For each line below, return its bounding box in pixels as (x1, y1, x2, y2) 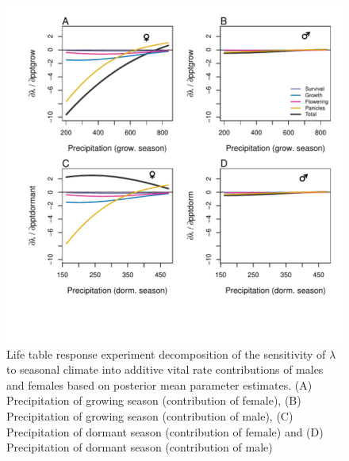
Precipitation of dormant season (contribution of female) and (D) (6, 423, 324, 440)
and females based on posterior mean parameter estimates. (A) (6, 376, 313, 393)
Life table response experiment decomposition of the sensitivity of (6, 345, 326, 362)
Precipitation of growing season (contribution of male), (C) (6, 407, 293, 424)
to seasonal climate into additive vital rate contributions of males (6, 361, 324, 378)
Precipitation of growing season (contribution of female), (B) (6, 392, 301, 409)
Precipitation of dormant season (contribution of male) (6, 439, 273, 455)
